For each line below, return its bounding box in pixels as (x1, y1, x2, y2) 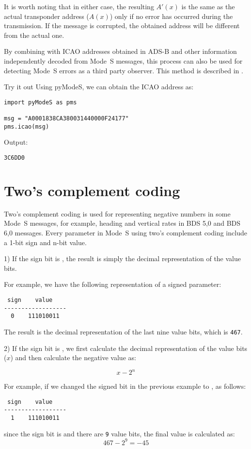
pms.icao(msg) (4, 123, 49, 130)
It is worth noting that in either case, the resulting (4, 1, 154, 11)
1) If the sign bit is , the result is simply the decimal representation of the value (4, 253, 241, 264)
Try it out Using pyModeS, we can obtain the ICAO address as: (4, 82, 194, 92)
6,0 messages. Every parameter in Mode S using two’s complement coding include (4, 227, 247, 237)
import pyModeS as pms (4, 99, 77, 106)
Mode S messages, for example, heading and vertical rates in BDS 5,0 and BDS (4, 218, 241, 228)
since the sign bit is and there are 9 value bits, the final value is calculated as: (4, 428, 235, 438)
